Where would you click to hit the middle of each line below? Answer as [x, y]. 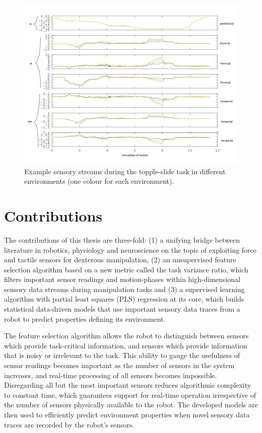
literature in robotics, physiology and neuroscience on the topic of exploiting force [130, 249]
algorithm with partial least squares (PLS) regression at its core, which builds [124, 299]
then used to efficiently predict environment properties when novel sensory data [127, 414]
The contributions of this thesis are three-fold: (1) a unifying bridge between [122, 239]
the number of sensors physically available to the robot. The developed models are [131, 405]
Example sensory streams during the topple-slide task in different [125, 171]
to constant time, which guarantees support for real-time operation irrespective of [130, 394]
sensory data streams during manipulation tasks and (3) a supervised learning [124, 289]
